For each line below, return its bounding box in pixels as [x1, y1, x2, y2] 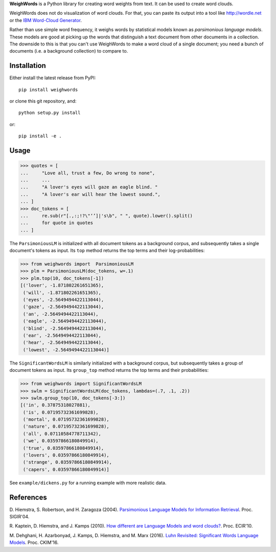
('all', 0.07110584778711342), [23, 430, 102, 437]
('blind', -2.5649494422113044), [23, 325, 107, 331]
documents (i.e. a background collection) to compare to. [9, 48, 128, 54]
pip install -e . [18, 133, 62, 139]
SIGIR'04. [9, 514, 30, 520]
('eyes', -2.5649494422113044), [23, 297, 104, 303]
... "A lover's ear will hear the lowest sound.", [20, 191, 160, 197]
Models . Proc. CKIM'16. [9, 539, 59, 546]
